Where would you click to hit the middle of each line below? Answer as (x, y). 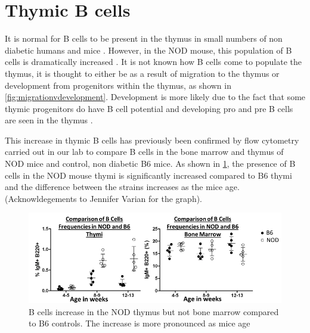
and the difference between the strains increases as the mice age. (122, 187)
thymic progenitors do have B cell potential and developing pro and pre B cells (149, 108)
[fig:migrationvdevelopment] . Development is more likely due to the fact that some (155, 97)
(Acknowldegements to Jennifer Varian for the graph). (104, 198)
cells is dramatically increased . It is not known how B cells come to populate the (153, 62)
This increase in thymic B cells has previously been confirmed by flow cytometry (152, 140)
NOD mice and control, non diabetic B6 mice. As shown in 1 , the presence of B (150, 164)
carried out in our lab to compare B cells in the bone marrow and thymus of (144, 152)
